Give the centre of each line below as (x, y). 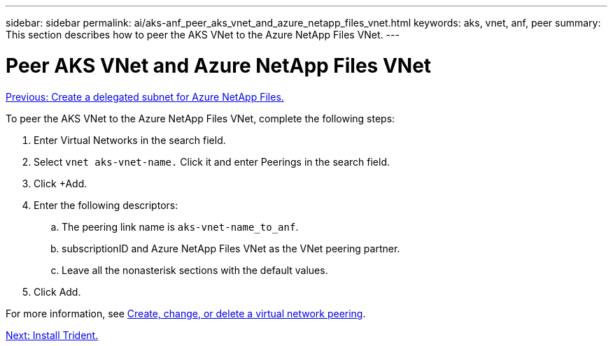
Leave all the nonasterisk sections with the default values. (195, 270)
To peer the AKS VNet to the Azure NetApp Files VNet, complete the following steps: (200, 118)
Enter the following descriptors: (106, 205)
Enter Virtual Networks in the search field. (130, 140)
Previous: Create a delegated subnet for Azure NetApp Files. (145, 96)
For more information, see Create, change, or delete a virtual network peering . (186, 313)
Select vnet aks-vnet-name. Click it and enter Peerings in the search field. (212, 161)
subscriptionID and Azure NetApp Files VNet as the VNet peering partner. (231, 248)
